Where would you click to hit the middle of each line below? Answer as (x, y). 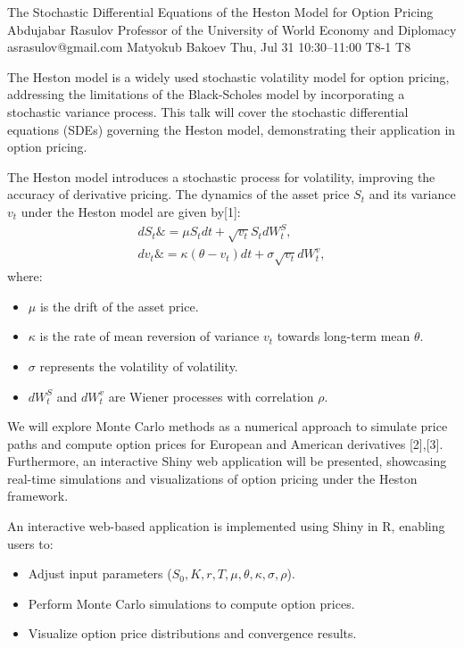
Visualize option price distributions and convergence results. (192, 633)
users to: (30, 543)
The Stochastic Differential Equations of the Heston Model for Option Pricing (220, 12)
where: (25, 276)
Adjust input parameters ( (100, 573)
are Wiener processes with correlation (211, 396)
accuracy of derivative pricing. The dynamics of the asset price (178, 194)
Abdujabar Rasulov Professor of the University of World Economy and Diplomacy (232, 29)
